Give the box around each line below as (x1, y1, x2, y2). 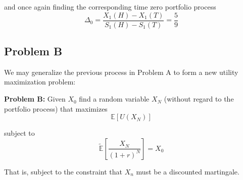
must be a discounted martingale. (136, 166, 239, 176)
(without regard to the (164, 94, 234, 104)
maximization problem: (4, 76, 76, 87)
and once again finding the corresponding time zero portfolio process (4, 2, 216, 12)
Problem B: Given (4, 94, 66, 104)
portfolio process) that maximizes (4, 103, 108, 114)
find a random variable (79, 94, 150, 104)
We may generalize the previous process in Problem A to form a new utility (4, 66, 238, 77)
